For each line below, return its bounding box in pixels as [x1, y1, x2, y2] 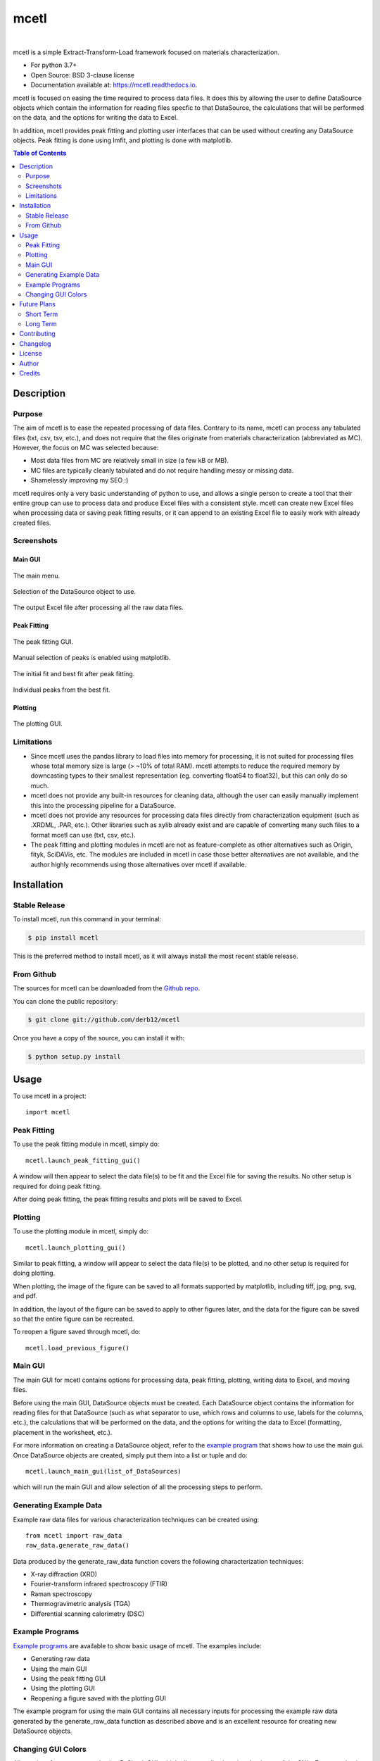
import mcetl [25, 1108, 70, 1116]
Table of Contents [13, 149, 67, 158]
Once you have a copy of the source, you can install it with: [13, 1034, 185, 1043]
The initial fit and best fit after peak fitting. [13, 669, 135, 678]
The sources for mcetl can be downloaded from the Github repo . [13, 984, 201, 992]
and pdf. [13, 1292, 38, 1300]
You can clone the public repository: [13, 997, 118, 1005]
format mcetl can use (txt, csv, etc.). [30, 830, 137, 839]
